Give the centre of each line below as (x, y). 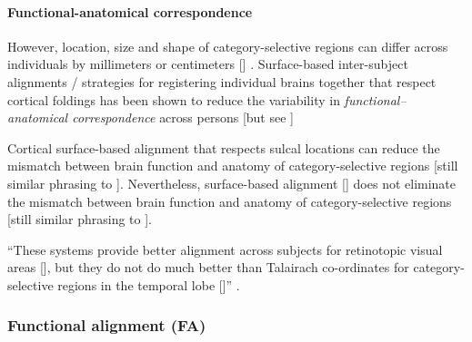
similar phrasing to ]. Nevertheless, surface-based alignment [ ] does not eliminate (232, 183)
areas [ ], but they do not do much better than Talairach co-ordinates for (208, 267)
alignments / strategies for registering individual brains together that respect (222, 81)
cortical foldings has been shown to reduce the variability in (174, 99)
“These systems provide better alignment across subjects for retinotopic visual (225, 249)
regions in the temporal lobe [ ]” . (149, 284)
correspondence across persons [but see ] (183, 117)
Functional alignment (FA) (107, 325)
